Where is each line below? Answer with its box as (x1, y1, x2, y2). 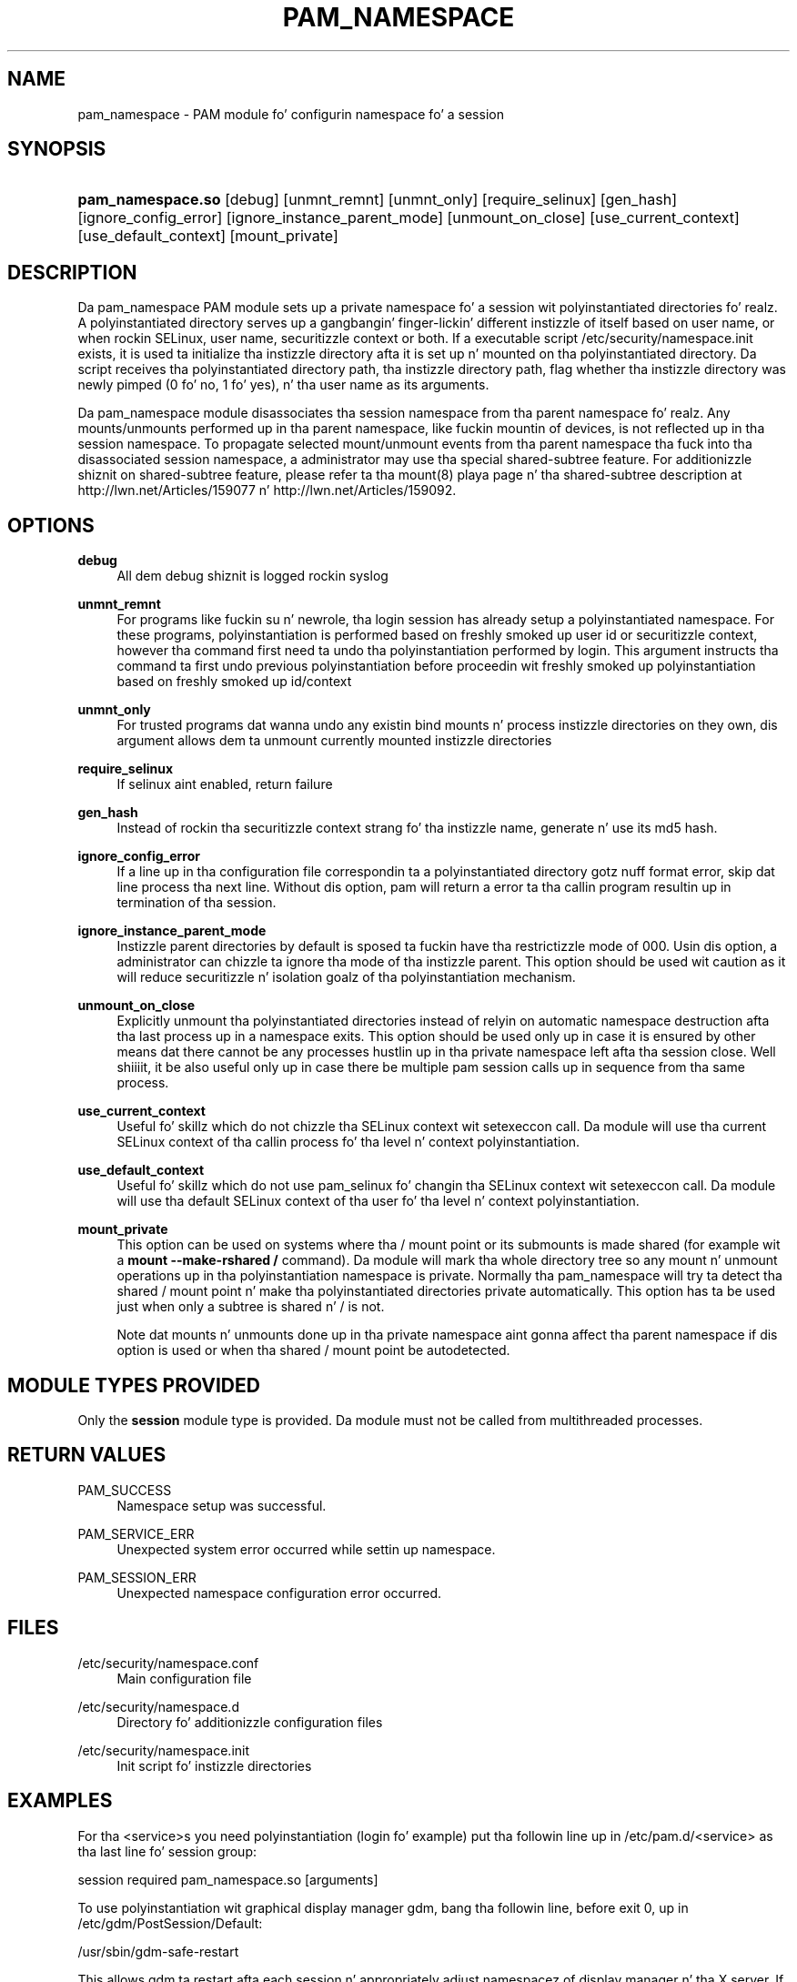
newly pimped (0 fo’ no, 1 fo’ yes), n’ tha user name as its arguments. (77, 377, 489, 393)
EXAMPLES (7, 1789, 113, 1813)
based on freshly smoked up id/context (116, 673, 352, 690)
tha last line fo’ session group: (77, 1843, 257, 1859)
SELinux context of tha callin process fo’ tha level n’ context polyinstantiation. (116, 1134, 580, 1150)
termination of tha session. (116, 895, 277, 911)
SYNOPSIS (7, 137, 106, 161)
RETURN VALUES (7, 1443, 166, 1467)
